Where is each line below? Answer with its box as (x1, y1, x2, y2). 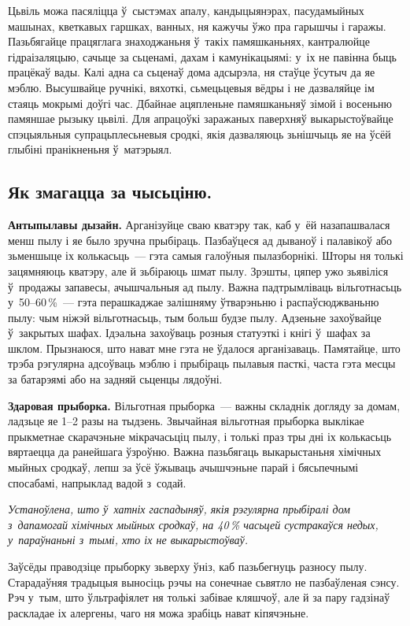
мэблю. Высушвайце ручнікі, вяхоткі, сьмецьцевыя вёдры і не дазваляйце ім (8, 79, 375, 95)
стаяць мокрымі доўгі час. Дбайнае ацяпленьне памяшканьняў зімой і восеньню (8, 94, 392, 111)
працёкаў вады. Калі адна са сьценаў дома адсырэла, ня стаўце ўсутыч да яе (8, 64, 375, 80)
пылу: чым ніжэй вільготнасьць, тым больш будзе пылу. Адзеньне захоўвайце (8, 309, 382, 325)
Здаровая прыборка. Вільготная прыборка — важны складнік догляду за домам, (8, 397, 401, 413)
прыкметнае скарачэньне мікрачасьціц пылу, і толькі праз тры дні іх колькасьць (8, 428, 392, 444)
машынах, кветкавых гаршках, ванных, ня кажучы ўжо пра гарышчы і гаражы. (8, 17, 386, 34)
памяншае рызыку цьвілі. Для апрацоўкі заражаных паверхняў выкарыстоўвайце (8, 110, 393, 127)
